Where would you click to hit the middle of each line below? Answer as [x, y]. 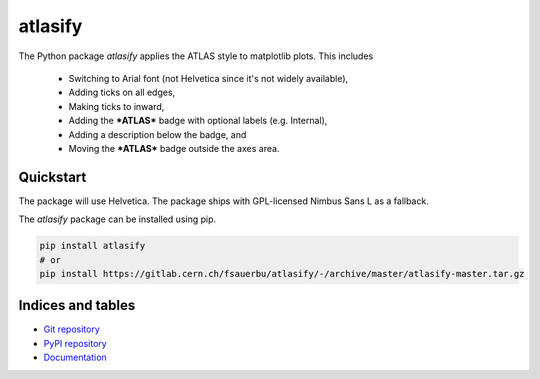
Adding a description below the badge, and [157, 134]
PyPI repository [75, 343]
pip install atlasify [92, 246]
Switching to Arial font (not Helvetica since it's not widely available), [208, 78]
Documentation [75, 357]
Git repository [71, 329]
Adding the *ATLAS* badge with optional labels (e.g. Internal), [198, 121]
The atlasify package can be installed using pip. [117, 219]
